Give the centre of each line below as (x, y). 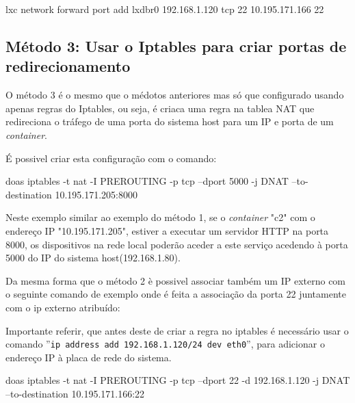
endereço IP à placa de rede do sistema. (89, 357)
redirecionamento (68, 66)
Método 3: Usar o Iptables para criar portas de (176, 45)
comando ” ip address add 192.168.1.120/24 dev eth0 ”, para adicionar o (165, 344)
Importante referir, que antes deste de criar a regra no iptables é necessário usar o (177, 330)
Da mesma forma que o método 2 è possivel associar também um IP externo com (176, 280)
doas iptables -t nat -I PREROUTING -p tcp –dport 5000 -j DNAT (147, 181)
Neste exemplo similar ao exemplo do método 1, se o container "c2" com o (160, 217)
